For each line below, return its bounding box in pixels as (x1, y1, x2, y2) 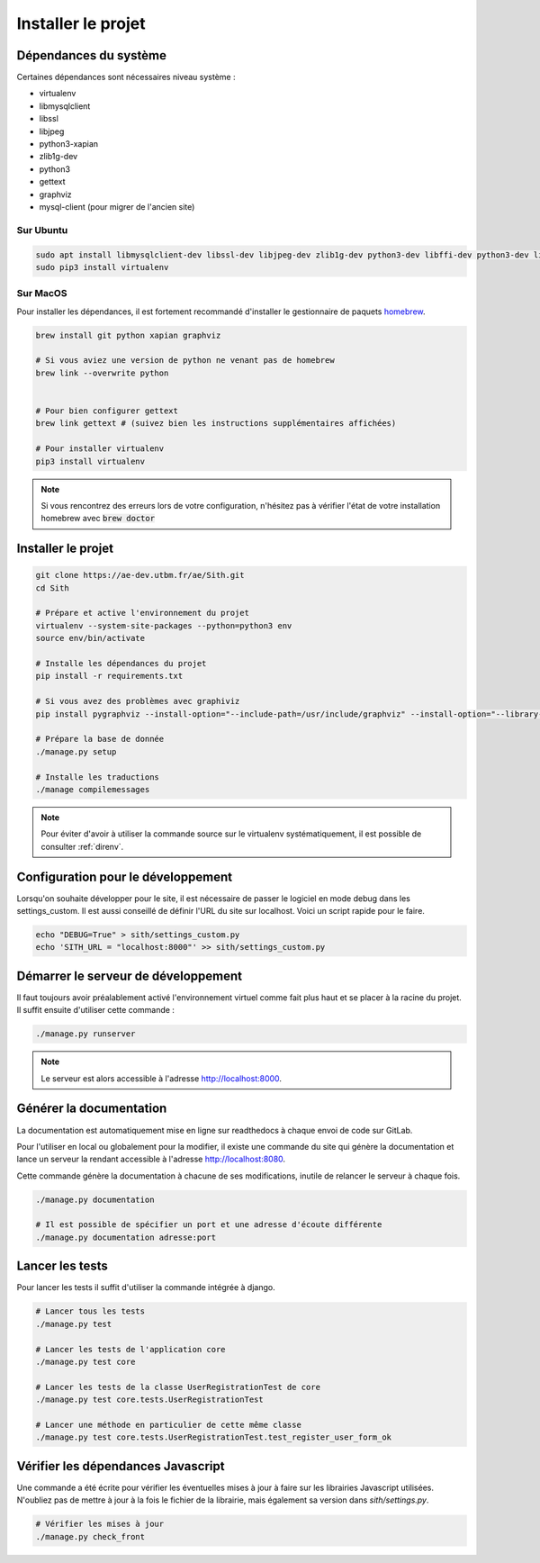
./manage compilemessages (35, 784, 150, 794)
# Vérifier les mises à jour (35, 1519, 165, 1530)
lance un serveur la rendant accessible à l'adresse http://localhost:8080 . (16, 1153, 286, 1165)
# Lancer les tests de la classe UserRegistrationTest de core (35, 1382, 321, 1392)
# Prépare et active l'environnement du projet (35, 608, 249, 619)
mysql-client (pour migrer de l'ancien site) (39, 201, 195, 212)
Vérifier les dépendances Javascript (16, 1459, 225, 1474)
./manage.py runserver (35, 1029, 136, 1039)
